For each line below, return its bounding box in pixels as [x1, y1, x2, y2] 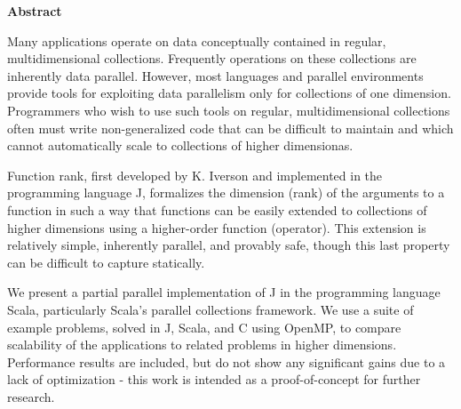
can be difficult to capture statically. [7, 253, 205, 271]
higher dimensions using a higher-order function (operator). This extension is [7, 218, 426, 237]
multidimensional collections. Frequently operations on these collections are [7, 49, 417, 68]
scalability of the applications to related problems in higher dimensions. [7, 335, 397, 354]
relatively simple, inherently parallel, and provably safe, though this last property [7, 236, 450, 254]
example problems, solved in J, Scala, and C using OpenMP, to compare [7, 317, 401, 336]
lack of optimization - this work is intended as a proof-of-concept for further [7, 370, 421, 389]
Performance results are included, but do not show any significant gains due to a [7, 352, 446, 371]
